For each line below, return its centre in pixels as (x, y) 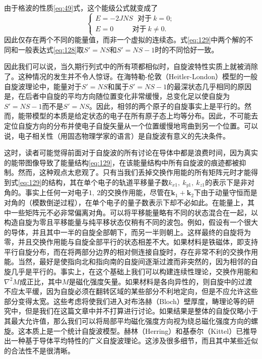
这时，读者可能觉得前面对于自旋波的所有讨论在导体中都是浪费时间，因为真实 (131, 153)
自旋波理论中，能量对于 (43, 86)
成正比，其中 (41, 281)
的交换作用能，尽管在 (136, 192)
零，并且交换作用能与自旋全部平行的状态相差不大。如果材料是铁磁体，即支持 (131, 242)
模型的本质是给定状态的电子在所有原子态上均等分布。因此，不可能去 (145, 116)
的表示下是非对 (230, 182)
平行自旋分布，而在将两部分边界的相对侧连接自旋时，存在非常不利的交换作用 (131, 251)
